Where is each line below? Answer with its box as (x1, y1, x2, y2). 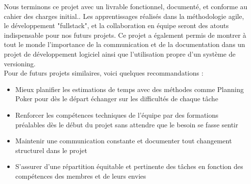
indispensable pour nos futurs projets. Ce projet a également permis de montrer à (4, 30, 247, 40)
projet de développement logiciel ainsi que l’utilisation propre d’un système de (4, 48, 236, 59)
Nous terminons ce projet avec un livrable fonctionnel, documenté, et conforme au (4, 1, 248, 11)
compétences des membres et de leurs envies (15, 170, 146, 181)
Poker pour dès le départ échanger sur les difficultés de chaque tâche (15, 93, 219, 104)
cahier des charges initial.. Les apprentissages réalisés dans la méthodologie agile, (4, 11, 244, 21)
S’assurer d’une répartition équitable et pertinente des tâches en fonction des (15, 161, 243, 171)
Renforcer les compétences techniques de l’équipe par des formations (15, 109, 219, 120)
